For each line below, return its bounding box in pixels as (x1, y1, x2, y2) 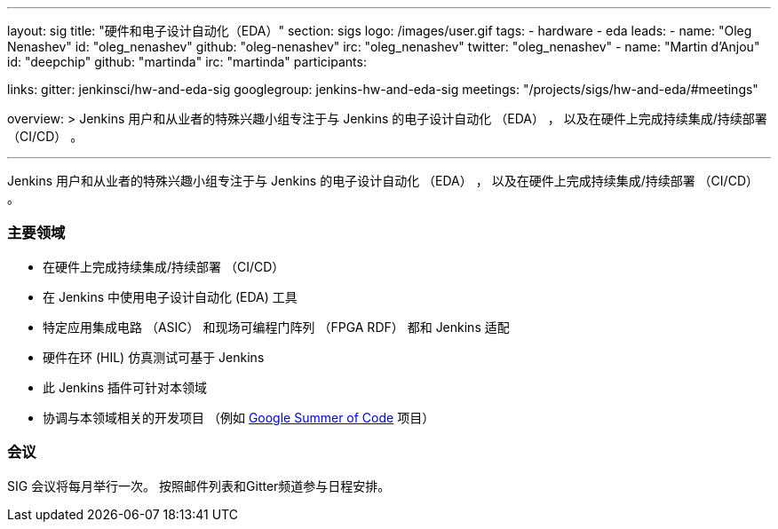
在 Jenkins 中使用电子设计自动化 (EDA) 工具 (43, 288, 298, 304)
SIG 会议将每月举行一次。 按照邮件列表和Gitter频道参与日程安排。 (7, 478, 391, 493)
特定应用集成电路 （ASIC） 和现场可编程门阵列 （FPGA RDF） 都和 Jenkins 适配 (43, 319, 510, 335)
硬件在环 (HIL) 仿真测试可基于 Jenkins (43, 349, 265, 365)
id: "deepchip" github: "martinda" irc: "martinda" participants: (7, 54, 367, 69)
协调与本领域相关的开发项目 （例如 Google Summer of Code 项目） (43, 409, 435, 425)
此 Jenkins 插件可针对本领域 (43, 379, 208, 395)
